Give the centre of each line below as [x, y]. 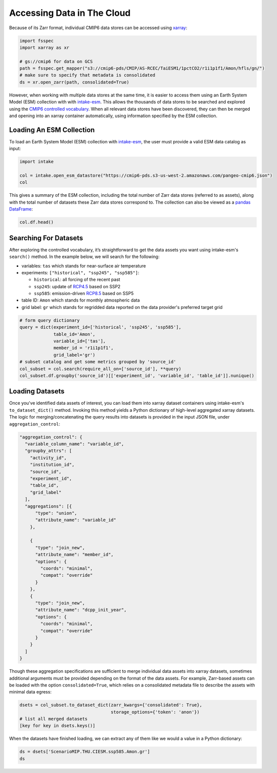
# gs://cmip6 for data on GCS [56, 61]
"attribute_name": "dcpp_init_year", [81, 610]
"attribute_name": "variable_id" [76, 520]
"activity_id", [48, 458]
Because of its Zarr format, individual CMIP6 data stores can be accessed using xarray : [98, 28]
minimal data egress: [30, 692]
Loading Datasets [37, 391]
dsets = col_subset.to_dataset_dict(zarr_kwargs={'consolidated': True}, [111, 705]
